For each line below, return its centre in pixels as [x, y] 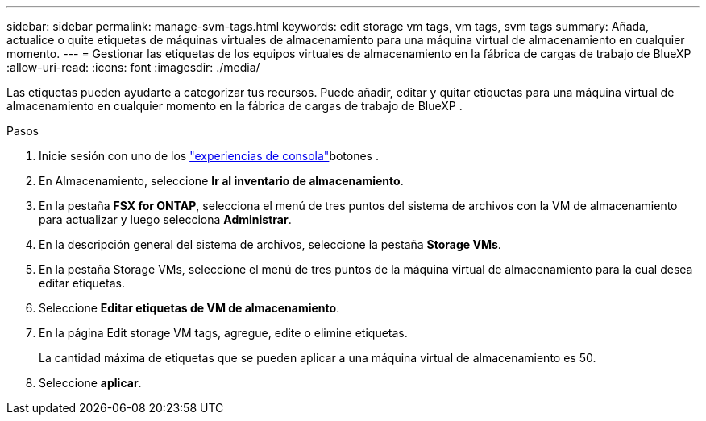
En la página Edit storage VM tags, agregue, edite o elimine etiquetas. [223, 333]
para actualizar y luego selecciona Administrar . [165, 219]
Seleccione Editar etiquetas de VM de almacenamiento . [189, 308]
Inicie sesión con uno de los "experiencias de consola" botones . [209, 156]
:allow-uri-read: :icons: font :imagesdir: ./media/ [133, 67]
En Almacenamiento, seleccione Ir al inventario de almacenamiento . [221, 181]
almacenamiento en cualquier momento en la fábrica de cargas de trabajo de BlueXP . [235, 106]
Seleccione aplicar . [90, 383]
